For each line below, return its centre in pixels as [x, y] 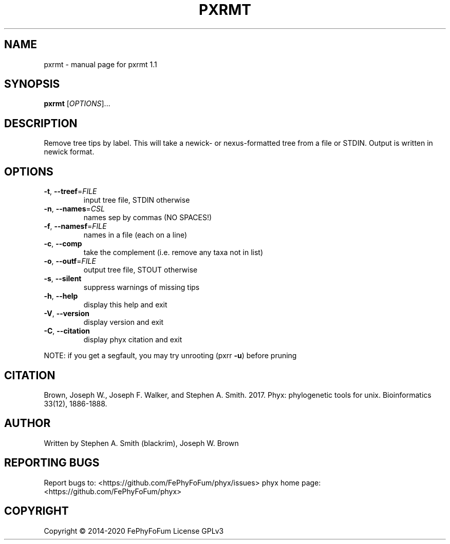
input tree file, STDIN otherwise [137, 200]
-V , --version [67, 314]
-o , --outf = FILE [70, 261]
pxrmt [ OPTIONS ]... [77, 104]
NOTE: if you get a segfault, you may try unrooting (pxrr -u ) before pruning [170, 356]
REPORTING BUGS [52, 463]
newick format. [69, 152]
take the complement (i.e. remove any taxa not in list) [173, 252]
